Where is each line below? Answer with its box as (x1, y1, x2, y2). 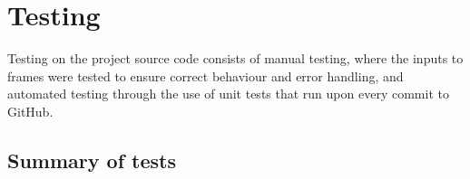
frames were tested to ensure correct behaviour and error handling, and (7, 66, 404, 85)
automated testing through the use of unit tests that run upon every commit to (7, 84, 449, 103)
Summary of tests (7, 146, 176, 174)
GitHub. (7, 101, 54, 120)
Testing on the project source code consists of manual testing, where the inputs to (7, 49, 464, 68)
